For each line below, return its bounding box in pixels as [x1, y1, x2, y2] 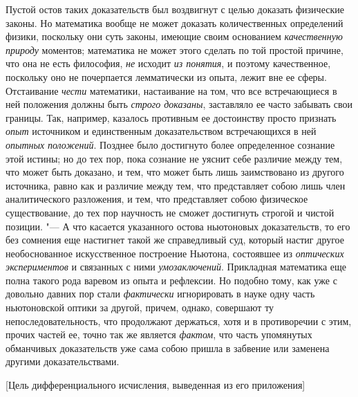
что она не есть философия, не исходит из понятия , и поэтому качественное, [6, 56, 331, 71]
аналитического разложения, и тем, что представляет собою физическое [6, 192, 308, 206]
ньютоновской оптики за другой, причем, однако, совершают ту [6, 300, 274, 315]
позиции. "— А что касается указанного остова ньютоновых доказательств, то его [6, 219, 350, 233]
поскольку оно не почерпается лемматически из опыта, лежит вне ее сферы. [6, 69, 327, 84]
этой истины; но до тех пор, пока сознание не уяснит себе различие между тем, [6, 151, 343, 165]
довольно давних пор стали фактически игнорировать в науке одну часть [6, 286, 315, 301]
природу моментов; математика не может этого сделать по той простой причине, [6, 42, 343, 57]
